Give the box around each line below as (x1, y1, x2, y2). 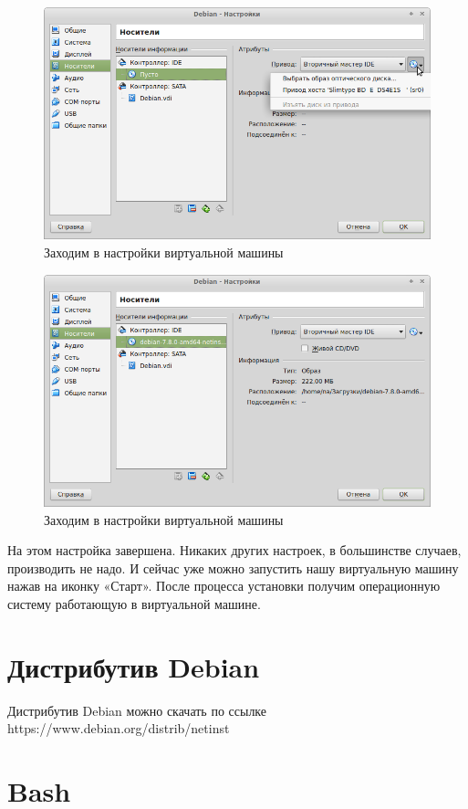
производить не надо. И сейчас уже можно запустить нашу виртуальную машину (7, 558, 459, 577)
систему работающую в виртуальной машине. (7, 594, 261, 613)
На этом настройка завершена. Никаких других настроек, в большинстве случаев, (7, 541, 462, 560)
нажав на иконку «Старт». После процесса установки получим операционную (7, 576, 441, 595)
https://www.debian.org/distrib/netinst (7, 719, 230, 738)
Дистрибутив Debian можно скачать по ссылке (7, 700, 267, 720)
